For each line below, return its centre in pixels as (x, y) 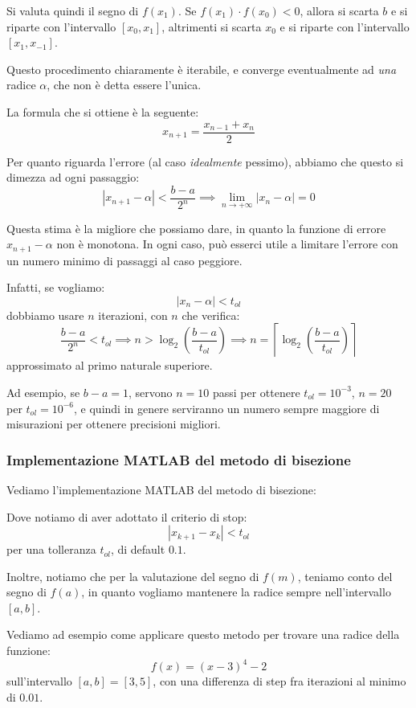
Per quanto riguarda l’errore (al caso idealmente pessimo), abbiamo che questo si (205, 161)
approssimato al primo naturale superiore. (110, 365)
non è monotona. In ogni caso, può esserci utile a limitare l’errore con (227, 244)
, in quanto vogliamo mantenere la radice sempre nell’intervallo (236, 592)
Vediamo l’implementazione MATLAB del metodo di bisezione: (161, 489)
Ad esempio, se (43, 392)
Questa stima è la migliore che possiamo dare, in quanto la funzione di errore (196, 228)
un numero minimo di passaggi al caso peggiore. (124, 260)
